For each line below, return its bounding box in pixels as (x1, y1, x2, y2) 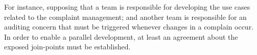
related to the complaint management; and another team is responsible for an (4, 11, 247, 22)
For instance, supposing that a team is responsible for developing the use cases (4, 2, 250, 12)
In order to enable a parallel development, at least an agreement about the (4, 31, 238, 42)
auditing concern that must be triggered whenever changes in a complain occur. (4, 21, 254, 32)
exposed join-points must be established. (4, 41, 131, 52)
